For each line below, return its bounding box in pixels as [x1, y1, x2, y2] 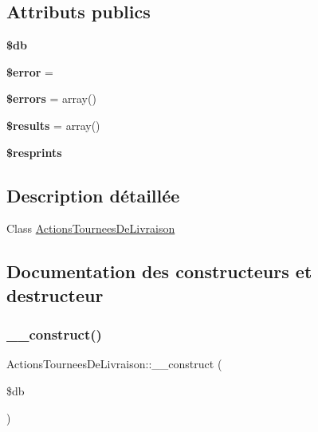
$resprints [6, 143, 62, 160]
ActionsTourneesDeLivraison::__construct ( [6, 355, 222, 372]
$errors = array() [6, 90, 96, 107]
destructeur [6, 282, 104, 307]
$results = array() [6, 116, 100, 133]
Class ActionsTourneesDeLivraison [6, 220, 175, 237]
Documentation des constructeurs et [6, 259, 312, 284]
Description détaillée [6, 183, 180, 207]
